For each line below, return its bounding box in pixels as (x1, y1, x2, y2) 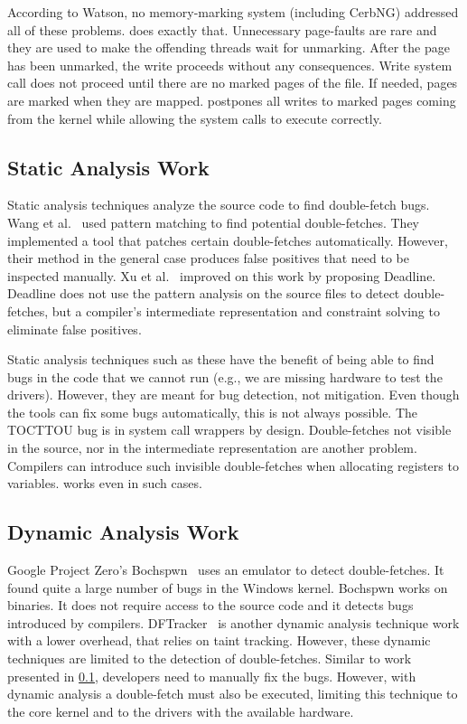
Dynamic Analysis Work (7, 518, 239, 546)
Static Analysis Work (7, 153, 210, 181)
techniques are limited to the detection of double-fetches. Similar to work (7, 649, 412, 668)
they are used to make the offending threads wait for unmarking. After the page (7, 38, 450, 57)
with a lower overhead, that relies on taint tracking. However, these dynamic (7, 631, 431, 650)
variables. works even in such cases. (7, 474, 202, 493)
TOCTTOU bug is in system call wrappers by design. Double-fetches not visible (7, 420, 452, 439)
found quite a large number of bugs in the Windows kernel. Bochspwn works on (7, 578, 448, 597)
